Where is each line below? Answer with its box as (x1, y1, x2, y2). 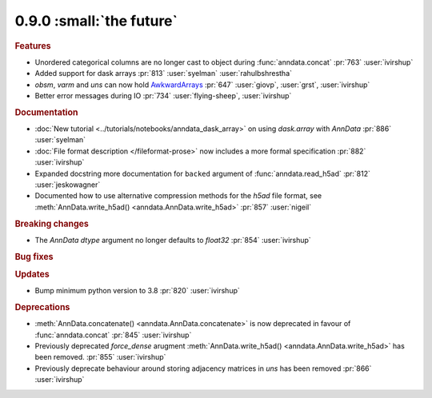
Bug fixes (14, 251, 54, 262)
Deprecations (14, 301, 70, 312)
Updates (14, 269, 50, 280)
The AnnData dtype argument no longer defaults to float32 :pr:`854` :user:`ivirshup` (34, 235, 311, 245)
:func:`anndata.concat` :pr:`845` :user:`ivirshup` (34, 330, 192, 340)
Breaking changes (14, 218, 90, 229)
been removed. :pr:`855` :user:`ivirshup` (34, 352, 166, 362)
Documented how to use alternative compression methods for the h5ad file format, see (34, 191, 322, 201)
